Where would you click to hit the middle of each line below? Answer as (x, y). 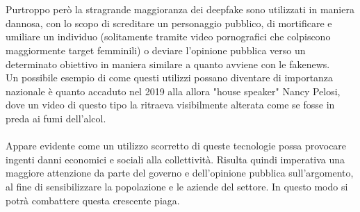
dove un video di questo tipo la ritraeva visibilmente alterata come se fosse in (170, 105)
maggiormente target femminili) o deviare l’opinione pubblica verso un (156, 50)
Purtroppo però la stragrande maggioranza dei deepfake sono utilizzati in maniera (180, 9)
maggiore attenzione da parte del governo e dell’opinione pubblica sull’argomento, (180, 173)
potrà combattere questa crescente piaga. (93, 200)
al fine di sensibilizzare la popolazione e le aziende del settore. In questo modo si (177, 186)
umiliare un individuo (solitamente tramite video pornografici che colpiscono (168, 36)
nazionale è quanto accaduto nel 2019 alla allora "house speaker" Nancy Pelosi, (173, 91)
